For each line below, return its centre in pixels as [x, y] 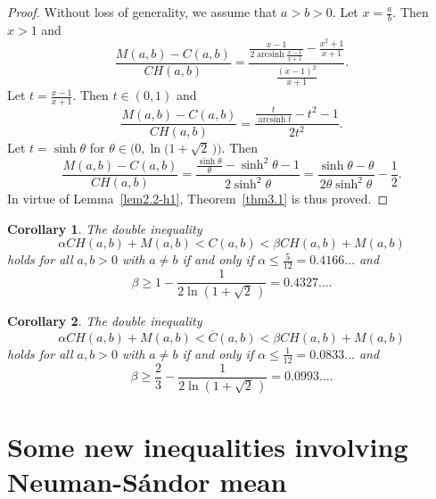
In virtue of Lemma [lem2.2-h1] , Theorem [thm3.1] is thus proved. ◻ [198, 199]
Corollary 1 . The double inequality [105, 228]
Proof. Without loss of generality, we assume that [142, 12]
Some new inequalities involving [208, 446]
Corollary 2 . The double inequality [105, 320]
